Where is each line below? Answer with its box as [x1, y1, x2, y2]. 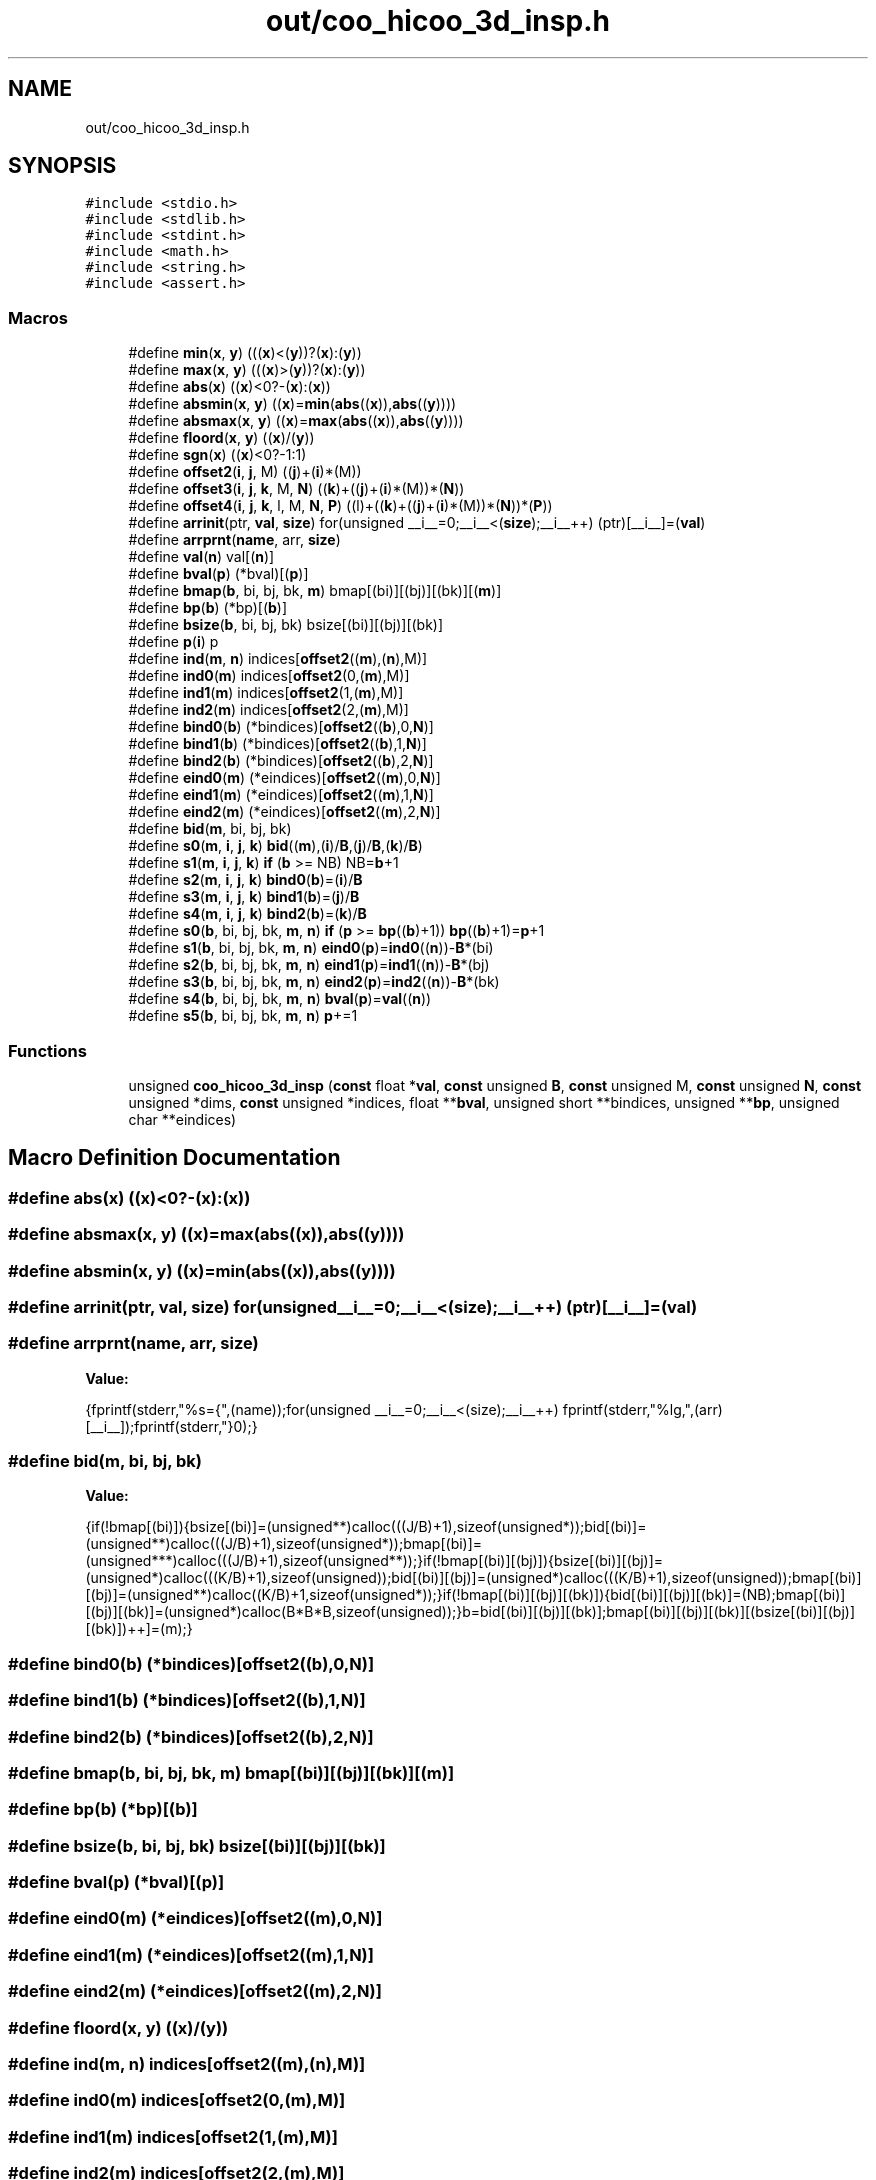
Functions [8, 1040, 87, 1061]
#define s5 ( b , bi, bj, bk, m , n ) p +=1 [128, 1007, 358, 1025]
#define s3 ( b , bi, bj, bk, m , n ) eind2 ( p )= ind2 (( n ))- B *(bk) [128, 973, 500, 991]
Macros [8, 307, 68, 328]
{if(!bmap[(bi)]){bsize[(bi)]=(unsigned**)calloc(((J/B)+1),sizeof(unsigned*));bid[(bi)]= [85, 1518, 647, 1536]
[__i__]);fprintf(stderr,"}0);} [85, 1417, 258, 1435]
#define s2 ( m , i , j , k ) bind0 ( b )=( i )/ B [128, 871, 363, 889]
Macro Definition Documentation [8, 1145, 341, 1171]
